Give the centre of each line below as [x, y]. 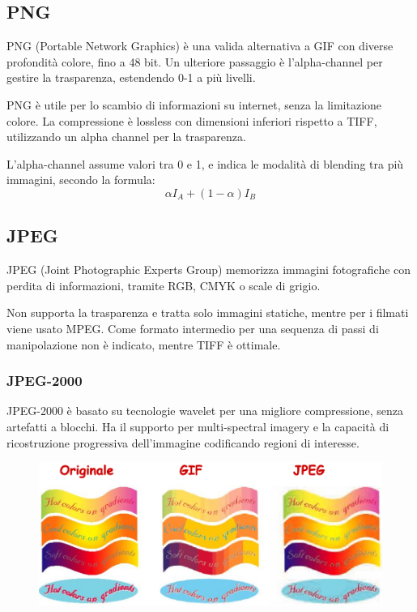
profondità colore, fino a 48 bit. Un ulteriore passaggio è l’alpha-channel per [195, 61]
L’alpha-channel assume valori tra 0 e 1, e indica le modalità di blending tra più [205, 163]
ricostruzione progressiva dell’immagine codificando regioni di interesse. [183, 442]
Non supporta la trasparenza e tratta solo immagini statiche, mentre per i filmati [208, 312]
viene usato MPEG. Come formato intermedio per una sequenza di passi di [193, 328]
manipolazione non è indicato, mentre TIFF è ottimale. [144, 344]
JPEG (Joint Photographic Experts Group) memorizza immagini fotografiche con [209, 270]
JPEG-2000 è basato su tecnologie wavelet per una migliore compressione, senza [205, 411]
